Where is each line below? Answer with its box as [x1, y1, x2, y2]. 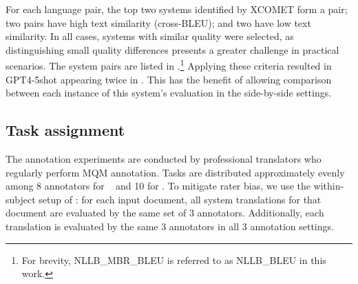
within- [313, 179, 344, 193]
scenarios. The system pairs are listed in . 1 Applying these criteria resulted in [6, 57, 332, 73]
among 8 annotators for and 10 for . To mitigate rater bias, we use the [6, 179, 310, 193]
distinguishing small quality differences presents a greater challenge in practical [6, 42, 339, 57]
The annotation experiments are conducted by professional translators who [6, 152, 322, 166]
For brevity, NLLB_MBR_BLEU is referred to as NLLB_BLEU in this [21, 252, 326, 267]
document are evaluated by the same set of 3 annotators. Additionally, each [6, 205, 324, 220]
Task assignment [6, 119, 125, 141]
